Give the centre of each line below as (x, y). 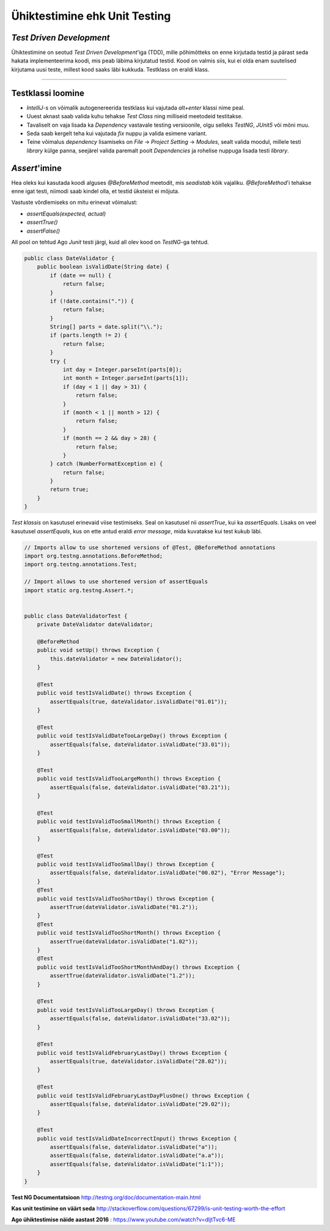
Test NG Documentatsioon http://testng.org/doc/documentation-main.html (106, 1197)
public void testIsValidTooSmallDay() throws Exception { (126, 864)
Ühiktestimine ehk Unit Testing (91, 16)
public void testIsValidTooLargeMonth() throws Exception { (129, 779)
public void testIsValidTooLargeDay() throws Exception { (126, 1010)
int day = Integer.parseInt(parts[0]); (123, 370)
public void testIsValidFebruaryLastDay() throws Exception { (132, 1053)
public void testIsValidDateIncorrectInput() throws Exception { (137, 1138)
